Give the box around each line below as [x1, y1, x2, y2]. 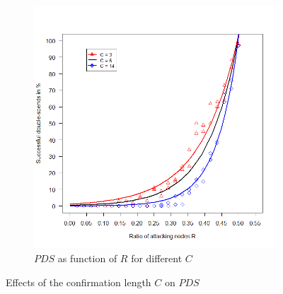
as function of [57, 251, 117, 266]
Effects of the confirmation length [6, 274, 151, 289]
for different [131, 251, 183, 266]
